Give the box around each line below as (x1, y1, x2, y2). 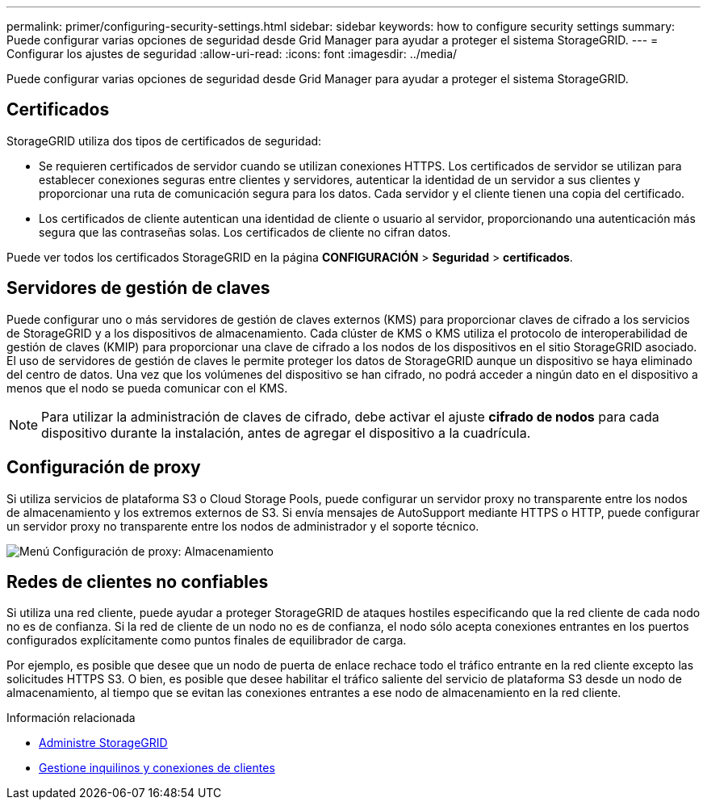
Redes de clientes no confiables (6, 571, 269, 592)
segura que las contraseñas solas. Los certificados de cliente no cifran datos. (39, 225, 451, 239)
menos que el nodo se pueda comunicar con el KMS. (6, 380, 288, 395)
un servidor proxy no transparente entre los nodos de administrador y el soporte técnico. (6, 518, 479, 533)
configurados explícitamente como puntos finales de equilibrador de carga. (6, 633, 407, 648)
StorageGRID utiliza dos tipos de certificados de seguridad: (6, 133, 322, 148)
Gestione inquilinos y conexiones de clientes (39, 761, 275, 775)
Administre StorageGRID (39, 736, 168, 750)
